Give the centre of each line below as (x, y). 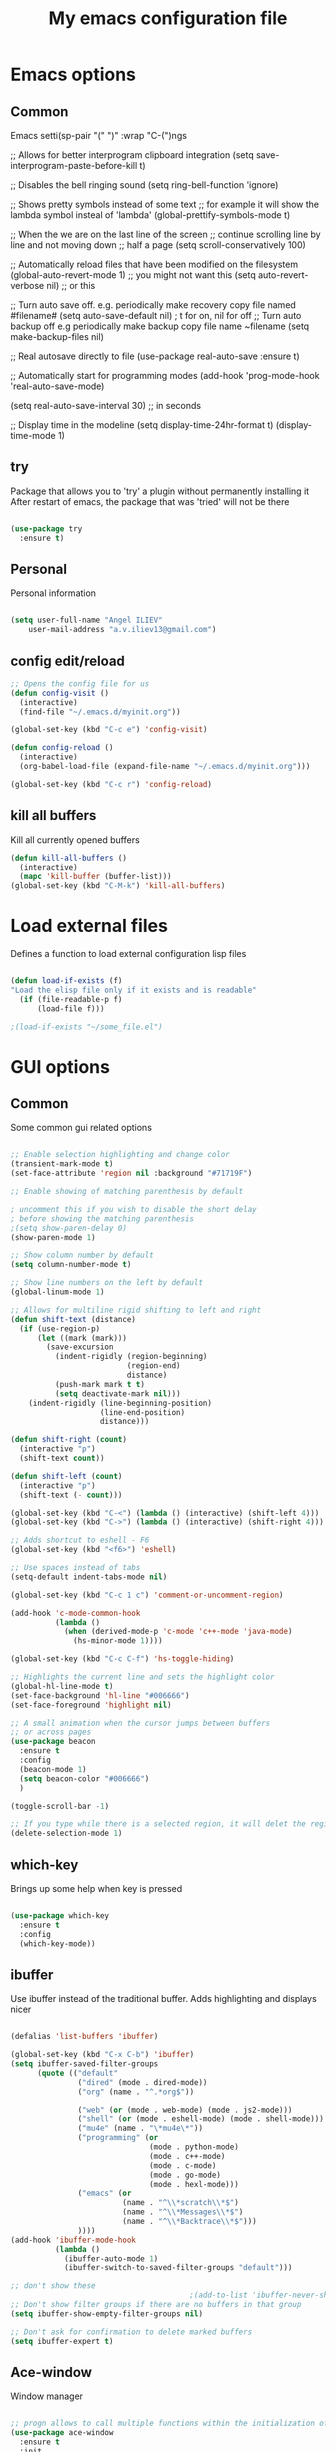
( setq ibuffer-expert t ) (62, 2341)
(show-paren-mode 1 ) (53, 1237)
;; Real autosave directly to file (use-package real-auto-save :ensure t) (155, 356)
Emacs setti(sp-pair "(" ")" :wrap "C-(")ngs (99, 135)
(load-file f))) (70, 1008)
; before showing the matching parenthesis (102, 1218)
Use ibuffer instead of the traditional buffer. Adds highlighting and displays (163, 1999)
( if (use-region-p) (60, 1328)
